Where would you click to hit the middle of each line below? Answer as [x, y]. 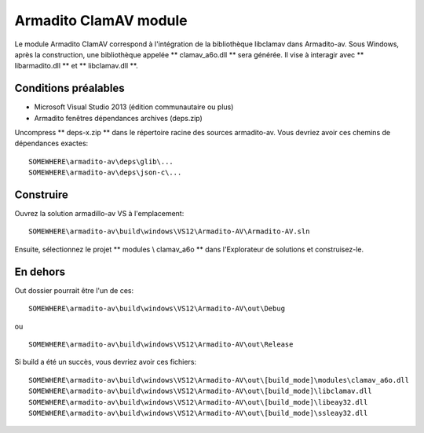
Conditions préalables [69, 88]
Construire [41, 195]
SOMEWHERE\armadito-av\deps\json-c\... [105, 172]
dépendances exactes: [51, 143]
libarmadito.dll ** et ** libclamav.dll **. [76, 66]
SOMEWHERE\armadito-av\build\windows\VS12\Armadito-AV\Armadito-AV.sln [169, 231]
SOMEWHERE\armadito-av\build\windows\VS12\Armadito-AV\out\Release [161, 344]
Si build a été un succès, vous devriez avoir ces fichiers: [105, 362]
